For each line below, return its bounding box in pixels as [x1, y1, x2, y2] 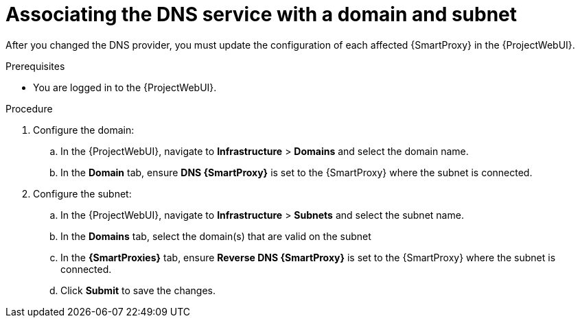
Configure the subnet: [33, 187, 132, 200]
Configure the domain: [33, 123, 135, 136]
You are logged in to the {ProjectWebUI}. [33, 81, 217, 93]
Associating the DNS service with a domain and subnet [5, 3, 518, 26]
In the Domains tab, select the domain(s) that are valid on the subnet [60, 230, 371, 242]
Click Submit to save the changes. [60, 284, 216, 296]
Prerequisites [5, 60, 65, 72]
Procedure [5, 102, 53, 115]
